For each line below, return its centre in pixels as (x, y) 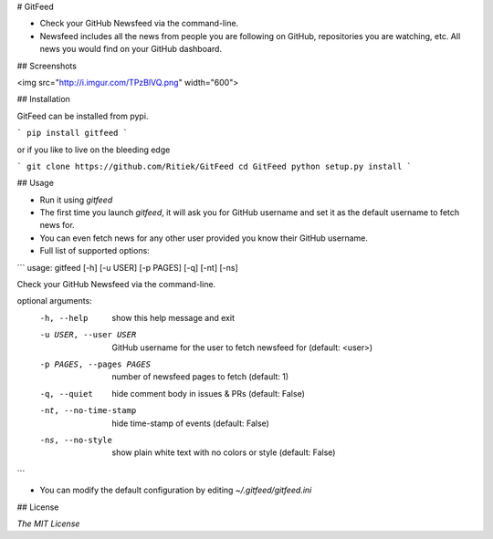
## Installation (43, 99)
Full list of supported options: (94, 251)
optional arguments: (55, 301)
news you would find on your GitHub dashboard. (131, 49)
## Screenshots (47, 66)
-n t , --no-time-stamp (88, 411)
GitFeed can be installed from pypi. (83, 116)
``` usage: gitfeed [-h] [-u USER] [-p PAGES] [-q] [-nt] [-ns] (128, 267)
